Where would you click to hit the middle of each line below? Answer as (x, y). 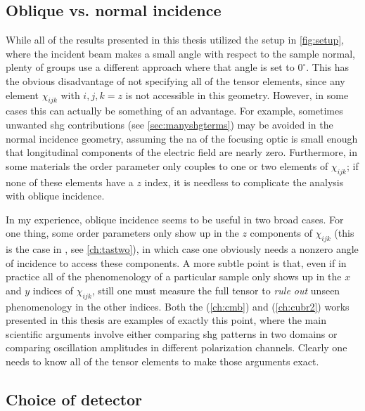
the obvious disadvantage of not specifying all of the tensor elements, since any (175, 80)
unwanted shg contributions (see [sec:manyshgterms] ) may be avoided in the (169, 124)
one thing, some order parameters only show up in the (122, 233)
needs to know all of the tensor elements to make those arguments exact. (162, 361)
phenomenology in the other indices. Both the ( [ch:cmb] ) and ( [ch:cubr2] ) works (178, 306)
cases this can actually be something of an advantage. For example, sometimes (174, 111)
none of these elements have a (70, 182)
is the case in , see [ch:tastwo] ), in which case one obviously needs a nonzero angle (182, 249)
